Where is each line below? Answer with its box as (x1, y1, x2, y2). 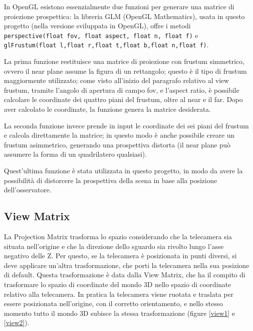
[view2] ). (4, 317, 29, 328)
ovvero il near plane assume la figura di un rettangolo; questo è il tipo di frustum (4, 65, 247, 76)
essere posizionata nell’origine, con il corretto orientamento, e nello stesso (4, 298, 223, 309)
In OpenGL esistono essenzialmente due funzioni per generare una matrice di (4, 1, 234, 11)
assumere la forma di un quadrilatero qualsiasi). (4, 149, 147, 159)
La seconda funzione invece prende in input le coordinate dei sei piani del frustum (4, 120, 249, 130)
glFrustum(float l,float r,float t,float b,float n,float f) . (4, 40, 209, 50)
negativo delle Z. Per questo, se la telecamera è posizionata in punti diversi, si (4, 250, 237, 261)
